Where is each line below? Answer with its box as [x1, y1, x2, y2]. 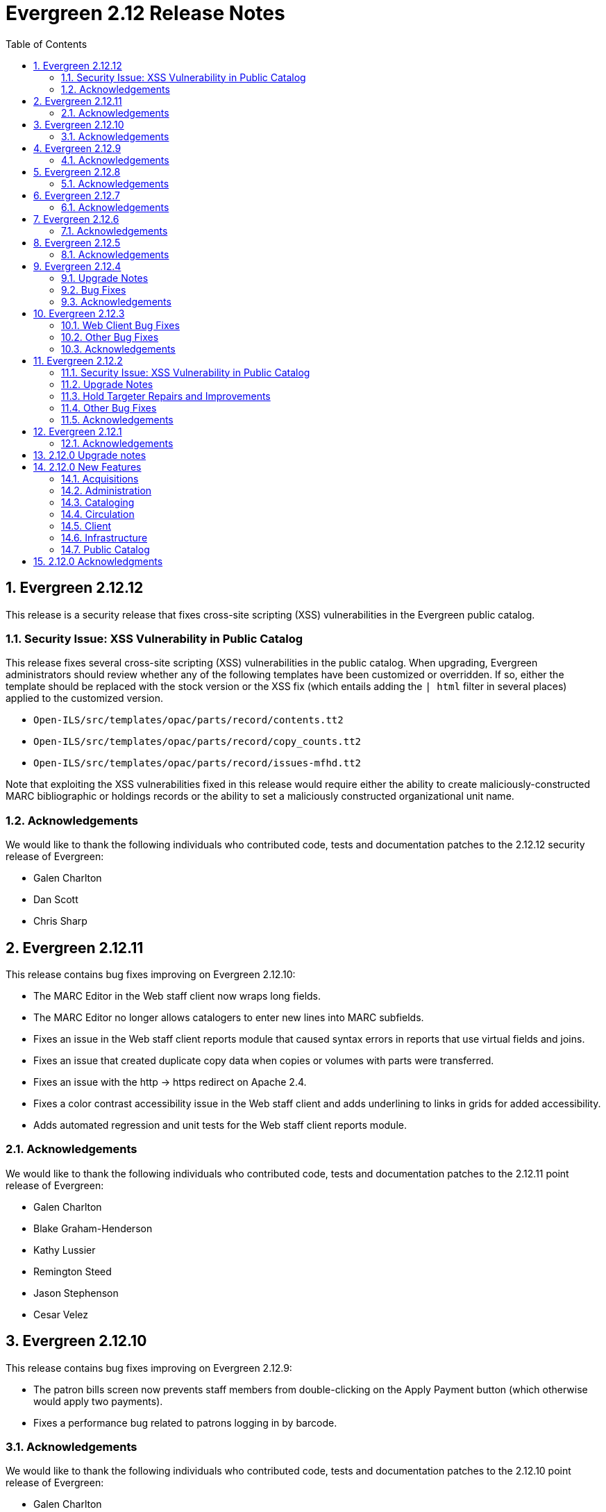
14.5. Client [61, 519, 112, 532]
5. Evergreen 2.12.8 [33, 165, 121, 178]
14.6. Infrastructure [61, 531, 148, 544]
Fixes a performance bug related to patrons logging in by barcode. [33, 1416, 337, 1429]
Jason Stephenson [33, 1286, 119, 1299]
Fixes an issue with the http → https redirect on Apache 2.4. [33, 1075, 307, 1088]
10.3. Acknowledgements [61, 342, 176, 355]
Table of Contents [6, 37, 87, 50]
